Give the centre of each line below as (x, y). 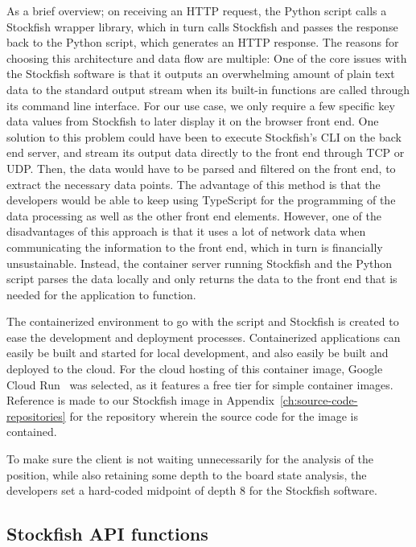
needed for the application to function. (101, 294)
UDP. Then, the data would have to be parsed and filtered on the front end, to (201, 168)
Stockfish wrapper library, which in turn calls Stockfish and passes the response (202, 26)
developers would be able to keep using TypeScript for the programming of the (201, 200)
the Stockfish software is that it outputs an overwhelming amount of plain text (201, 74)
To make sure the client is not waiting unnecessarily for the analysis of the (190, 459)
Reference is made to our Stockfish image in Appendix (140, 400)
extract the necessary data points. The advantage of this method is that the (194, 184)
